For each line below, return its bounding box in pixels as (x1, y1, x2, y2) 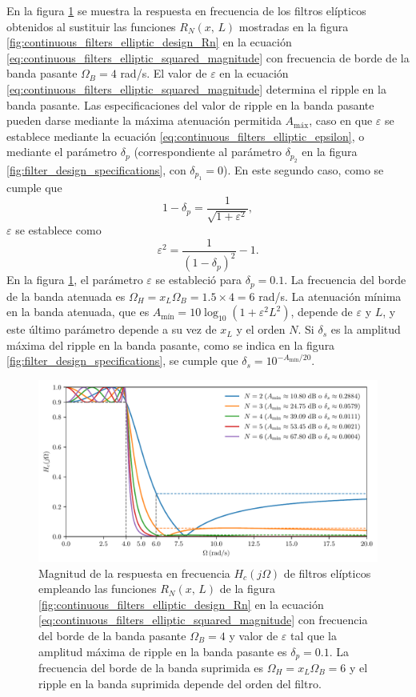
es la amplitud (330, 321, 401, 338)
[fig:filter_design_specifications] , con (6, 161, 186, 178)
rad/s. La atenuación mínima (258, 287, 402, 304)
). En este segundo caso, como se (223, 161, 384, 178)
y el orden (236, 321, 286, 338)
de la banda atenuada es (6, 287, 126, 304)
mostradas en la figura (238, 18, 349, 34)
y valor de (229, 627, 278, 643)
